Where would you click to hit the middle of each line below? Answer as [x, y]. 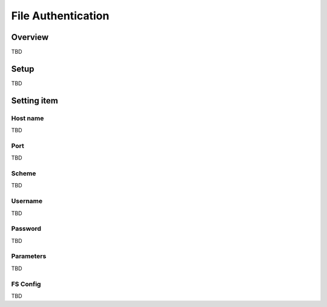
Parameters [29, 256]
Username [27, 201]
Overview [30, 37]
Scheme [24, 173]
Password [26, 228]
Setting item [35, 101]
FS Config [26, 284]
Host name [28, 118]
